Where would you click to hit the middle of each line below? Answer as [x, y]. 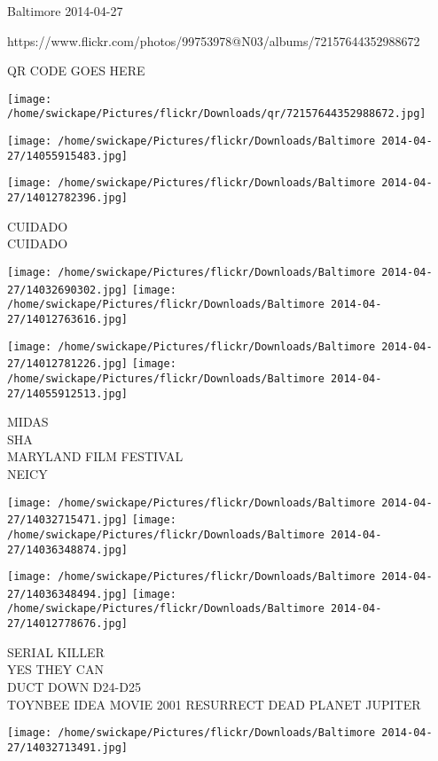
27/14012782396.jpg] [68, 198]
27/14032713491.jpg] [68, 747]
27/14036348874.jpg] [68, 549]
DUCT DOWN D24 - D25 [74, 686]
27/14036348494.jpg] [68, 594]
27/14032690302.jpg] [68, 290]
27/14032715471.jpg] [68, 520]
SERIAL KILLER [56, 651]
